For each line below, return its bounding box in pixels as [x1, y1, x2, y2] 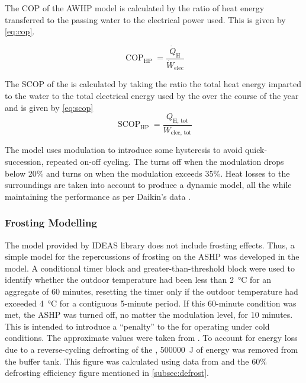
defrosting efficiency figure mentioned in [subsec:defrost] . [5, 366, 210, 379]
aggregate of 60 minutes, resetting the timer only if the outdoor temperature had [5, 285, 298, 297]
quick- [245, 143, 268, 156]
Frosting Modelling [5, 215, 97, 230]
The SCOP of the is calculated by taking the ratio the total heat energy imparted [5, 78, 301, 90]
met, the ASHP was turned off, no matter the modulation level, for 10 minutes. [5, 308, 293, 321]
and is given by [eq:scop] [5, 101, 94, 113]
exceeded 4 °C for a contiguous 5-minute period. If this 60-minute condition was [5, 296, 297, 309]
